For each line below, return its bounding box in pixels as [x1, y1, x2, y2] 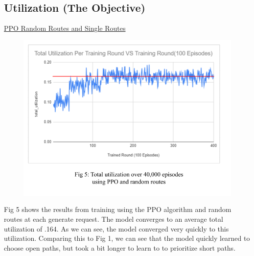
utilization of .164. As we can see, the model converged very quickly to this [4, 223, 229, 233]
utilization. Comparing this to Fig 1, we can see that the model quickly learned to [4, 233, 250, 243]
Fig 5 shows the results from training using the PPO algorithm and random [4, 204, 231, 214]
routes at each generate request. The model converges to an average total [4, 213, 223, 224]
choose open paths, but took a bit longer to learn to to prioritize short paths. [4, 242, 236, 253]
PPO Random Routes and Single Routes [4, 23, 126, 33]
